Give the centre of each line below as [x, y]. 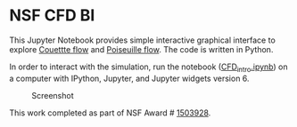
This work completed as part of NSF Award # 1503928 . [110, 113]
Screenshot [53, 95]
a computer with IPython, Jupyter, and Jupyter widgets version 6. [129, 78]
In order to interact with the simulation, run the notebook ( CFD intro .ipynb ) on [148, 67]
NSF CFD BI [52, 16]
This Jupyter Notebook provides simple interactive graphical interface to [143, 40]
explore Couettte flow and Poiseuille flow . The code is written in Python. [141, 49]
